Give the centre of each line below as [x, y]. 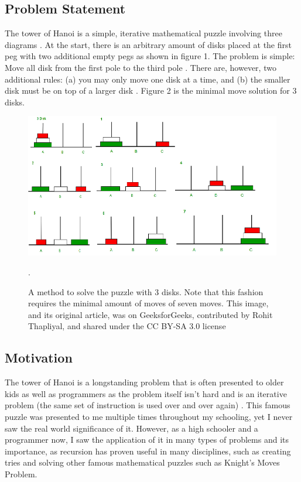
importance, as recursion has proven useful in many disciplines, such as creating [148, 451]
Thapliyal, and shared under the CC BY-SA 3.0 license [127, 326]
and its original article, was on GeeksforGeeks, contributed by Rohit [150, 314]
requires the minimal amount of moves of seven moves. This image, [148, 303]
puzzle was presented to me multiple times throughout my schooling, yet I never [149, 416]
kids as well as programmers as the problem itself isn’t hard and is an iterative [146, 393]
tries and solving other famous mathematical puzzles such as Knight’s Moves [142, 462]
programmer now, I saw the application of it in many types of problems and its [147, 440]
